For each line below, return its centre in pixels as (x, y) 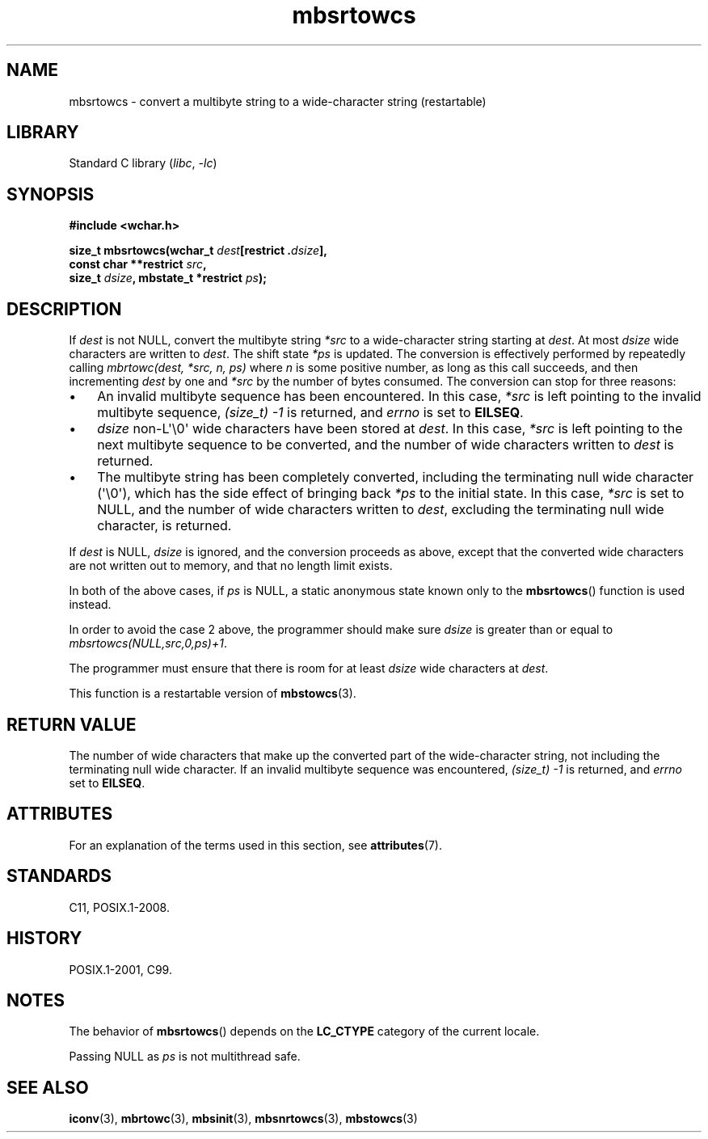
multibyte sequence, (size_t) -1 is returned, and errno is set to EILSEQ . (310, 413)
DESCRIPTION (64, 309)
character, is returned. (164, 526)
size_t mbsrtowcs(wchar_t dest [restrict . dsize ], (198, 251)
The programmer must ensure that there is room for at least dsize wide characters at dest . (309, 669)
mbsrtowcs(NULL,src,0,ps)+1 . (148, 643)
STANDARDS (59, 876)
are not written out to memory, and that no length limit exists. (231, 566)
